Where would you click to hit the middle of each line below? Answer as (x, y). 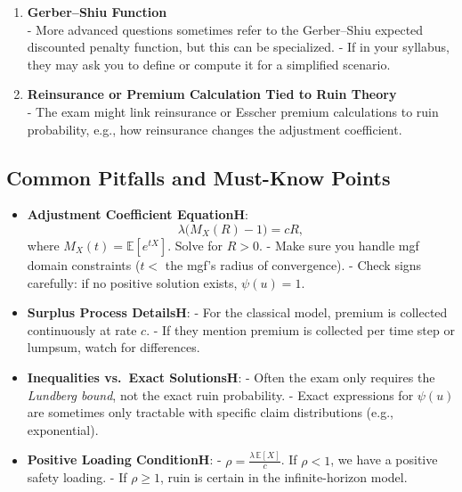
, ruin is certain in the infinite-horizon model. (284, 477)
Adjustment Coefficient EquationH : (138, 214)
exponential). (63, 429)
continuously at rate (82, 329)
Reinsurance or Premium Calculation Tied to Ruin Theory (212, 94)
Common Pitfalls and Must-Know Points (199, 177)
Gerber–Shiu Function (97, 12)
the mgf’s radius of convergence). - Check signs (293, 264)
